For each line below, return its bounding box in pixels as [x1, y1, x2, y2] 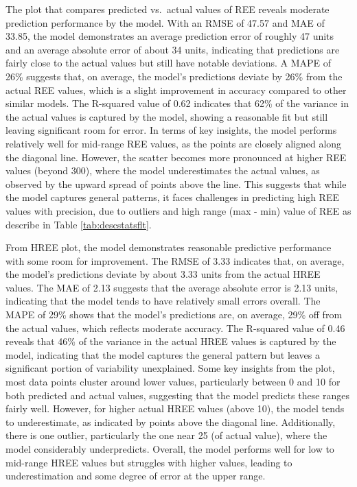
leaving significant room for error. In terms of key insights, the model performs [5, 123, 337, 137]
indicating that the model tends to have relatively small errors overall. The [5, 294, 321, 308]
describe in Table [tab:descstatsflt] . [5, 217, 152, 231]
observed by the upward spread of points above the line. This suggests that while [5, 176, 347, 191]
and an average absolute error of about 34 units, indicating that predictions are [5, 42, 340, 56]
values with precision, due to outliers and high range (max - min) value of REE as [5, 203, 352, 217]
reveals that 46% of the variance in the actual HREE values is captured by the [5, 334, 336, 348]
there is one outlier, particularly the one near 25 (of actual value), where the [5, 428, 327, 442]
